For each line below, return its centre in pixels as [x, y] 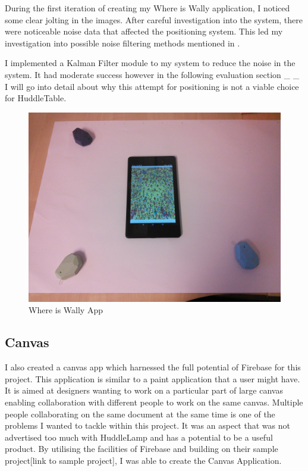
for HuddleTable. [36, 98]
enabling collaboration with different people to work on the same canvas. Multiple [154, 402]
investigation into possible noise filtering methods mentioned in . [122, 43]
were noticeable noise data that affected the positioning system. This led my [144, 31]
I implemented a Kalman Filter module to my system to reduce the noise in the [150, 63]
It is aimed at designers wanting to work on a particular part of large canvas [144, 390]
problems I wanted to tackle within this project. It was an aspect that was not [147, 425]
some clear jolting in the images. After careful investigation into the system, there [154, 19]
